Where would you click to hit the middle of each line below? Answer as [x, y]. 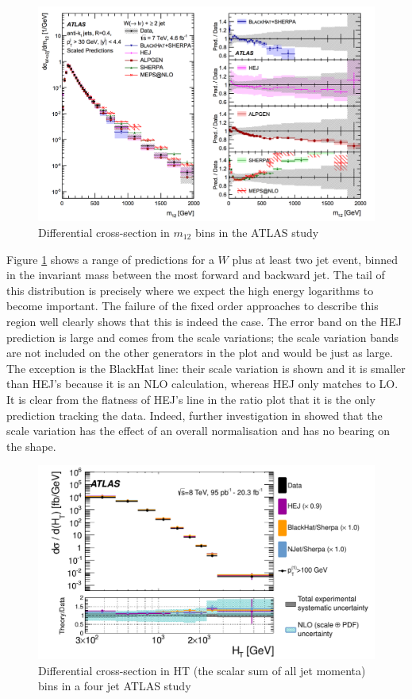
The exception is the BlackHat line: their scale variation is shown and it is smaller [206, 368]
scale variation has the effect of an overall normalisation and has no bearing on [198, 431]
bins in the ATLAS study [257, 232]
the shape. [31, 446]
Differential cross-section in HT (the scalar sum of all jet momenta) [202, 670]
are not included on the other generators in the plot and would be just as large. [200, 353]
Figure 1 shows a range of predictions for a [110, 259]
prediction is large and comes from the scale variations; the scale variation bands [203, 337]
